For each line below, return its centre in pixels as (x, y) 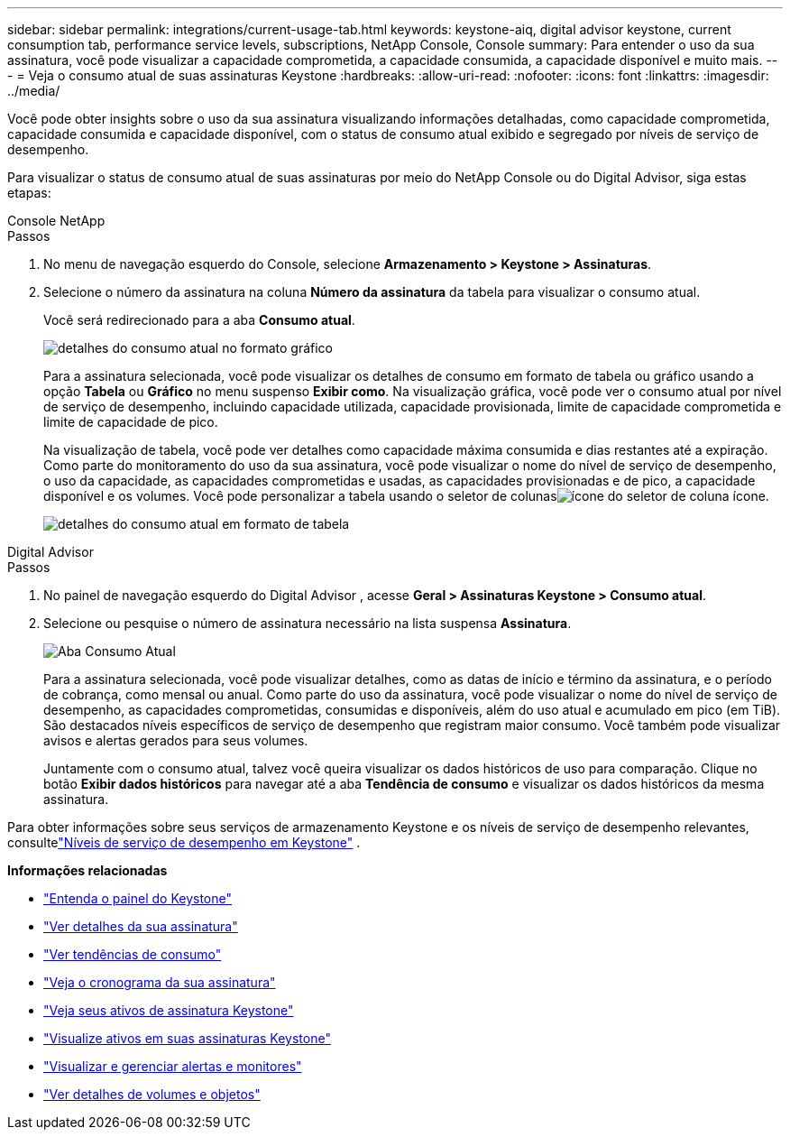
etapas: (29, 193)
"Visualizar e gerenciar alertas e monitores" (173, 1066)
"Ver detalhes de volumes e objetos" (152, 1094)
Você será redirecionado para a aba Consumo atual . (199, 320)
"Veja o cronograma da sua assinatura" (160, 982)
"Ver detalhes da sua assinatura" (141, 926)
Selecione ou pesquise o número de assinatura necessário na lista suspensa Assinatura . (308, 623)
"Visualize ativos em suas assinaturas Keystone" (187, 1038)
